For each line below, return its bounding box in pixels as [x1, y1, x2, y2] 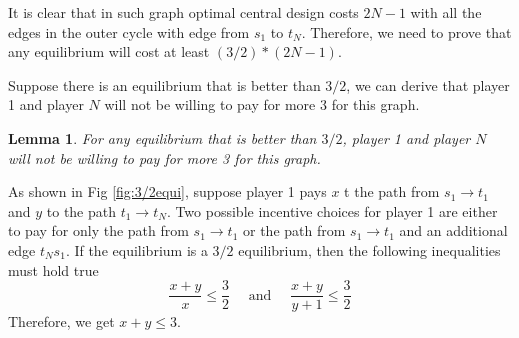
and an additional [399, 220, 508, 241]
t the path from [344, 181, 440, 202]
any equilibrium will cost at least [8, 41, 210, 62]
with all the [410, 2, 482, 22]
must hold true [8, 259, 99, 280]
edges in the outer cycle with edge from [8, 21, 250, 42]
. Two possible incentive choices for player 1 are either [166, 200, 498, 221]
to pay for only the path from [8, 220, 189, 241]
